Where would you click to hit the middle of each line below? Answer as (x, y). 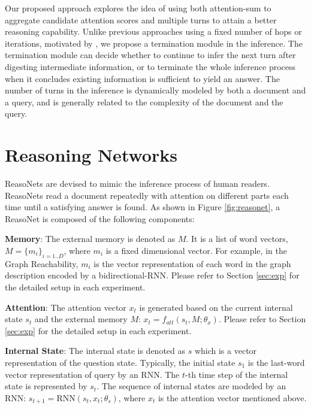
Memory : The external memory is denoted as (90, 239)
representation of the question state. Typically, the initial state (120, 362)
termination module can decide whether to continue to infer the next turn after (150, 55)
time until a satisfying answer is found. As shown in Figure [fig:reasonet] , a (142, 207)
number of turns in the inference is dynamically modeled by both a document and (155, 90)
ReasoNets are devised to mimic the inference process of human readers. (137, 184)
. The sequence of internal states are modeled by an (191, 386)
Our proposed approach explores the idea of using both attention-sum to (138, 8)
